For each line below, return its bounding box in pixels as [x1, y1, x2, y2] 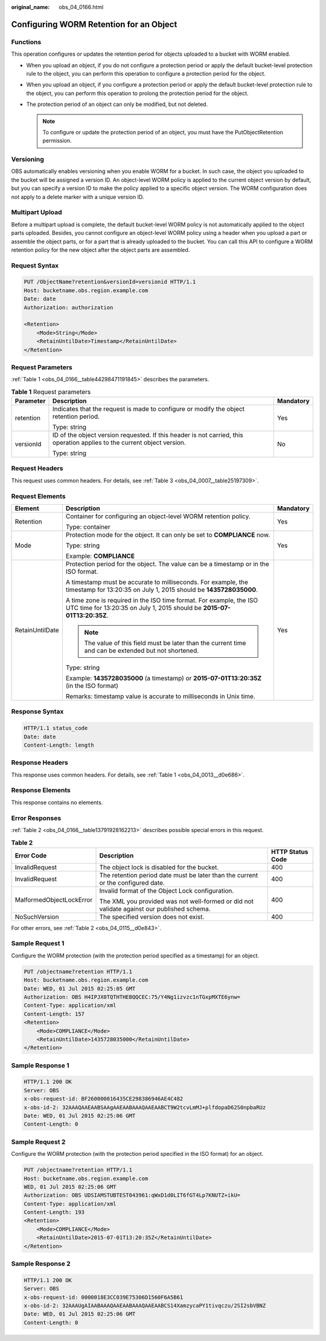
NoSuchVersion [14, 913, 59, 921]
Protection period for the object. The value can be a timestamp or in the [65, 560, 270, 568]
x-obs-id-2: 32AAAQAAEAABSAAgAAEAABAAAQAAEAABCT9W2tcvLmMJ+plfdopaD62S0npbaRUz [24, 1104, 266, 1110]
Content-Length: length [24, 741, 95, 749]
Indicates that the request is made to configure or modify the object [52, 405, 245, 413]
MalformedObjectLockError [14, 896, 93, 904]
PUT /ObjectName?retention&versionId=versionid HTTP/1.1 [24, 278, 196, 286]
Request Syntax [11, 261, 59, 269]
